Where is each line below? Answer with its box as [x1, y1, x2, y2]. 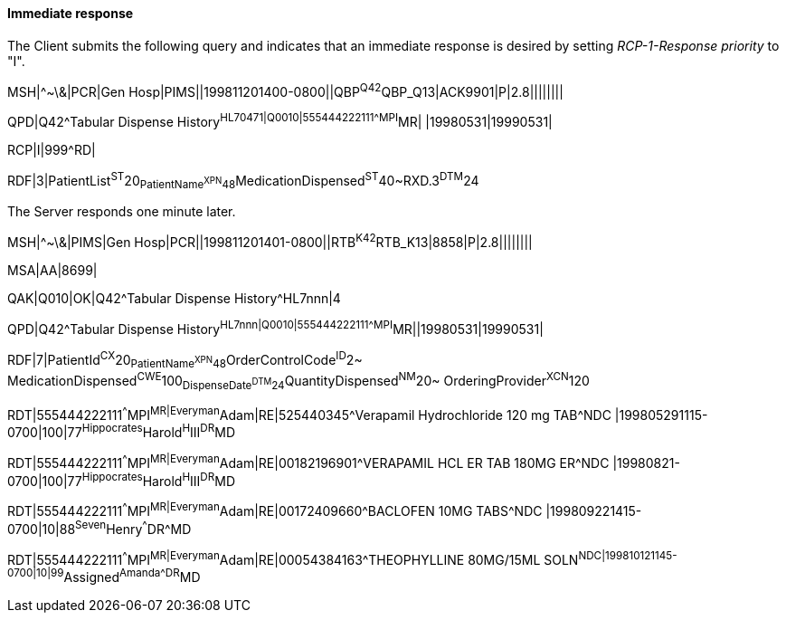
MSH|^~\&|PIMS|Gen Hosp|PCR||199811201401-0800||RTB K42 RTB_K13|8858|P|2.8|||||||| [7, 232, 533, 251]
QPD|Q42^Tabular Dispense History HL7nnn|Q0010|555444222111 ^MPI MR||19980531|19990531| [7, 319, 544, 337]
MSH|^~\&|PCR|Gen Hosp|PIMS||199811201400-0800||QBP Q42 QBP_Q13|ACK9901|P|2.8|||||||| [7, 81, 563, 100]
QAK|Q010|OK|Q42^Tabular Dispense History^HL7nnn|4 [7, 291, 341, 307]
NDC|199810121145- [578, 548, 677, 562]
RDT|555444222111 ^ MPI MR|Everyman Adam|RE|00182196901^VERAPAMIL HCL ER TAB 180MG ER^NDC [7, 452, 610, 471]
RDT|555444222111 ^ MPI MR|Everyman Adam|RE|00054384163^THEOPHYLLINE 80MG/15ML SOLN [7, 548, 579, 568]
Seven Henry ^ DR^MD [75, 518, 192, 537]
